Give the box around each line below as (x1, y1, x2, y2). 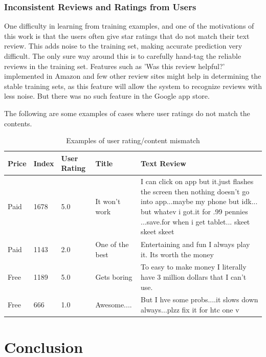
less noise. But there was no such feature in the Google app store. (4, 91, 210, 101)
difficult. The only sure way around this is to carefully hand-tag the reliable (4, 51, 241, 61)
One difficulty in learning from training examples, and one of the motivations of (4, 20, 254, 31)
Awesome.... (95, 299, 132, 310)
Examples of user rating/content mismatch (66, 135, 200, 146)
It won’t (95, 196, 121, 207)
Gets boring (95, 272, 132, 282)
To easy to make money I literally (141, 261, 247, 272)
